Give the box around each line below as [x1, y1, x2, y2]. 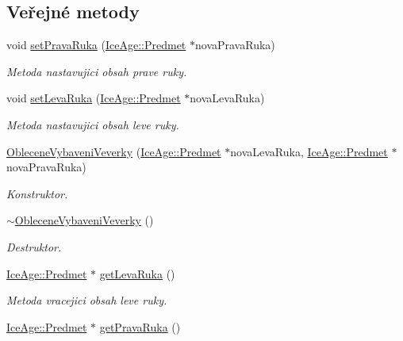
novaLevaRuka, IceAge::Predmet [230, 143, 388, 159]
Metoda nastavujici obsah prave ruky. [6, 63, 187, 79]
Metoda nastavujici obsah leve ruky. [6, 116, 179, 132]
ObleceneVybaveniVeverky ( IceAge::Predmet [6, 143, 221, 159]
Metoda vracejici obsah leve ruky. [6, 292, 167, 308]
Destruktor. [6, 238, 62, 255]
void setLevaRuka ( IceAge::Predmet [6, 90, 181, 106]
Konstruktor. [6, 185, 68, 201]
